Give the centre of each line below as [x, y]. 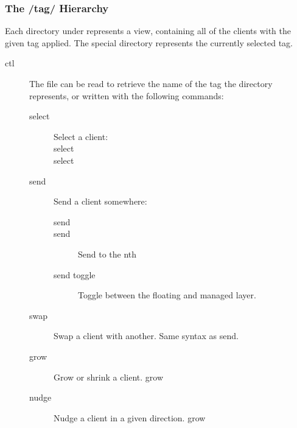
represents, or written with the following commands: [127, 95]
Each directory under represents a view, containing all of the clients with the [148, 31]
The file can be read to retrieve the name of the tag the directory [151, 83]
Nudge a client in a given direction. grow [130, 417]
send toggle [75, 274]
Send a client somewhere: [100, 201]
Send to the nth [107, 254]
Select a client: [81, 136]
